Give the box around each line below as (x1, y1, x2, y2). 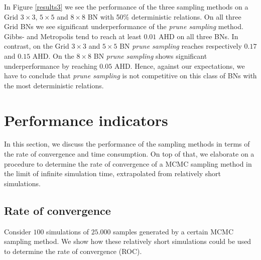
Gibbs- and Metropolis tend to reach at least (4, 31, 142, 41)
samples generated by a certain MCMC (113, 226, 234, 236)
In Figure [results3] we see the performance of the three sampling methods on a (4, 2, 248, 12)
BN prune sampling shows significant (93, 50, 207, 61)
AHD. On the (32, 50, 74, 61)
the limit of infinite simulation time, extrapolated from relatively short (4, 168, 221, 179)
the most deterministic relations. (4, 80, 104, 90)
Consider (4, 226, 31, 236)
